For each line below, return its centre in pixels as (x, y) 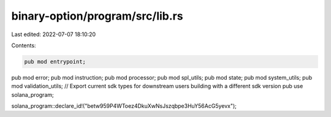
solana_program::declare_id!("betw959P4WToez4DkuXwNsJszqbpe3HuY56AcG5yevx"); (124, 106)
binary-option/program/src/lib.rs (97, 16)
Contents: (24, 45)
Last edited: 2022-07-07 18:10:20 (54, 34)
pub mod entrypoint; (55, 62)
